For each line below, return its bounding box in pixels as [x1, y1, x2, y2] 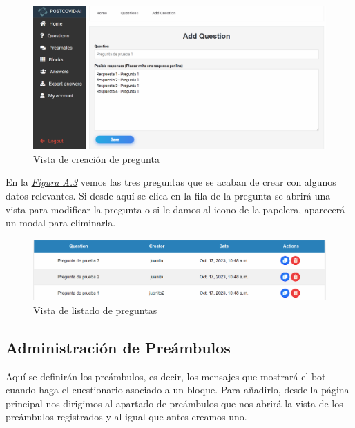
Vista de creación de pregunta [33, 151, 160, 166]
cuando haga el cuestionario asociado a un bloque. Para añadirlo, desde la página [6, 382, 349, 397]
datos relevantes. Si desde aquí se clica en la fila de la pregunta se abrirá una [6, 188, 331, 203]
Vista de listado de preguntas [33, 302, 157, 317]
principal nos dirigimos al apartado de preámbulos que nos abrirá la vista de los [6, 396, 343, 410]
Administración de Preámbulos [6, 336, 231, 358]
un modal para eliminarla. [6, 215, 116, 230]
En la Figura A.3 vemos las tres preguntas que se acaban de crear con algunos [6, 175, 336, 189]
